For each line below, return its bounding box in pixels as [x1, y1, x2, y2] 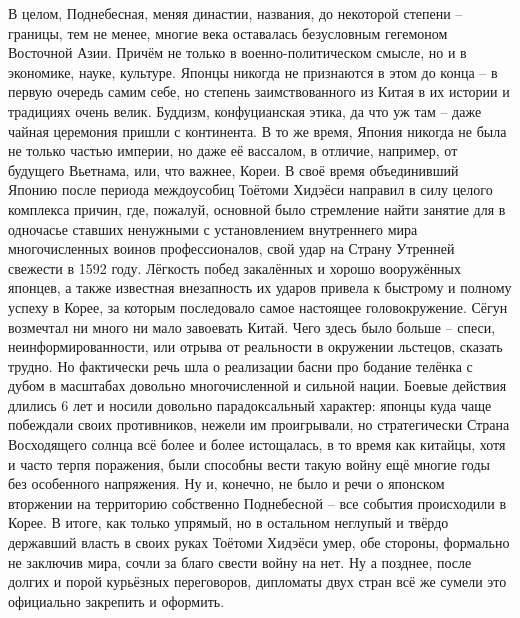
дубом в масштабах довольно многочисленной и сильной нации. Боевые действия [8, 375, 507, 396]
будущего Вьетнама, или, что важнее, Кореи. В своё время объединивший [8, 159, 459, 180]
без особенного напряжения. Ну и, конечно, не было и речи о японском [8, 473, 445, 494]
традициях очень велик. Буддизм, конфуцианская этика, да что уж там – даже [8, 100, 482, 121]
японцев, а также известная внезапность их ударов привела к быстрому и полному [8, 277, 512, 298]
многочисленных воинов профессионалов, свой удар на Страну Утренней [8, 238, 455, 259]
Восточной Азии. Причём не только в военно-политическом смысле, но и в [8, 42, 467, 63]
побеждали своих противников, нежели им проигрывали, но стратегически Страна [8, 414, 510, 435]
